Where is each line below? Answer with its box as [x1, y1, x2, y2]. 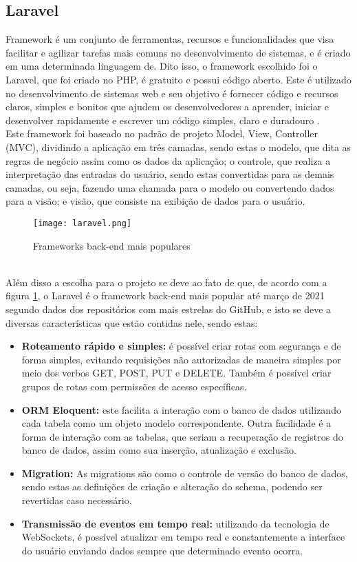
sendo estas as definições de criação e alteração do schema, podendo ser [21, 479, 323, 494]
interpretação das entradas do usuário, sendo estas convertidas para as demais [6, 167, 334, 181]
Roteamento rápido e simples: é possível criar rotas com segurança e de [21, 339, 341, 353]
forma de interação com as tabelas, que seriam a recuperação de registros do [21, 429, 343, 443]
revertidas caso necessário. [21, 493, 132, 508]
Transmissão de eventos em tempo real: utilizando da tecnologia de [21, 516, 329, 530]
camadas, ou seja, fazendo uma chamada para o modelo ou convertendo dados [6, 180, 334, 194]
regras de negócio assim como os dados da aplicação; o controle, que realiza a [6, 153, 331, 168]
